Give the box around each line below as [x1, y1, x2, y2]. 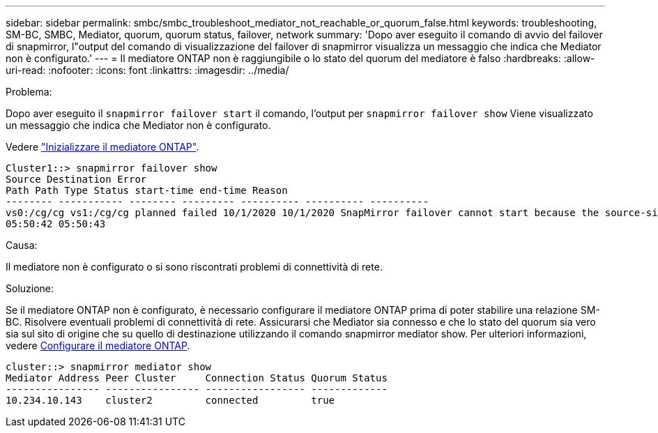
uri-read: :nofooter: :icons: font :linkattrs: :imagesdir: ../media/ [6, 64, 289, 76]
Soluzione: [6, 282, 54, 294]
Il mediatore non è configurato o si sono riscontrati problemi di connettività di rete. [6, 261, 383, 273]
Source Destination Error [6, 174, 147, 185]
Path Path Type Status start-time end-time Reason [6, 185, 288, 196]
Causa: [6, 239, 38, 251]
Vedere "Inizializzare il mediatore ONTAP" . [6, 141, 199, 153]
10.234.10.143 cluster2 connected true [6, 395, 335, 406]
